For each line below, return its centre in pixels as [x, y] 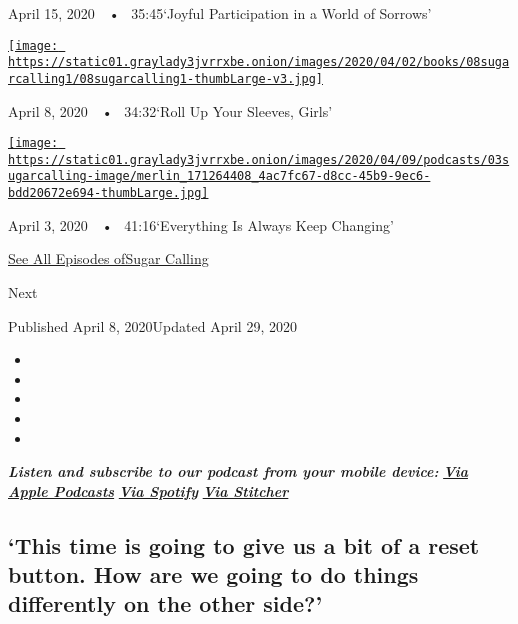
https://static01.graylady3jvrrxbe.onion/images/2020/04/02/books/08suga [259, 62]
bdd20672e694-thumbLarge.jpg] [108, 193]
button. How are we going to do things [213, 574]
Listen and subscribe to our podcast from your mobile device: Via [238, 471]
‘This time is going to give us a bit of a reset [244, 544]
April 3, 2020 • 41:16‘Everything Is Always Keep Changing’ [201, 224]
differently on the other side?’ [165, 603]
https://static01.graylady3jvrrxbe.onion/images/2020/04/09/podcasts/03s [259, 159]
